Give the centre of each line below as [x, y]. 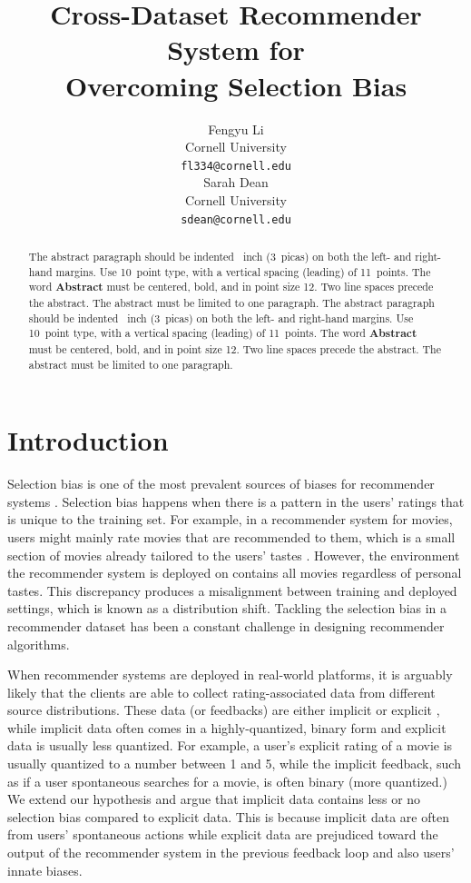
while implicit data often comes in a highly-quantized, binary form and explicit [227, 727]
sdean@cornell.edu [236, 219]
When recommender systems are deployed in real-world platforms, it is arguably [230, 675]
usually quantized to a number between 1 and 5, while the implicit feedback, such [234, 764]
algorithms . [39, 644]
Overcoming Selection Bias [236, 85]
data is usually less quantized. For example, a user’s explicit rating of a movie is [230, 745]
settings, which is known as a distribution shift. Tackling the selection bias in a [227, 608]
